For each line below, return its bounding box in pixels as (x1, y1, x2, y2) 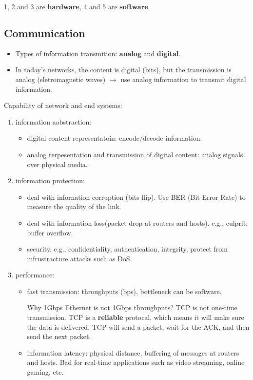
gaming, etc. (27, 367, 64, 377)
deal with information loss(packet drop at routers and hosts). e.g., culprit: (27, 217, 248, 228)
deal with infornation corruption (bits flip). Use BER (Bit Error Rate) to (27, 191, 246, 202)
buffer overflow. (27, 227, 73, 237)
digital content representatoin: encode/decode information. (27, 133, 202, 143)
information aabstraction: (15, 116, 92, 127)
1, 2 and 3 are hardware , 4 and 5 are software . (4, 1, 150, 11)
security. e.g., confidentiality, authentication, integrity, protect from (27, 244, 228, 254)
